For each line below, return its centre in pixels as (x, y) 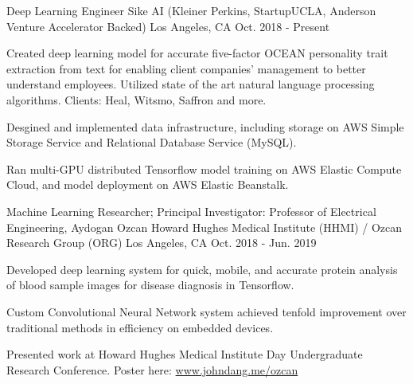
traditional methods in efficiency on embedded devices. (140, 327)
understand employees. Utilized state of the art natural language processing (191, 84)
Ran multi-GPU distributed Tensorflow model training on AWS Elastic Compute (204, 168)
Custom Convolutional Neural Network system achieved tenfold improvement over (206, 311)
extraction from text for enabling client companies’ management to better (186, 68)
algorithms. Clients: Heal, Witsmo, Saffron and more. (136, 99)
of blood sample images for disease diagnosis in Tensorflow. (150, 285)
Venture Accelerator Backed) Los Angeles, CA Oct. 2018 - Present (168, 26)
